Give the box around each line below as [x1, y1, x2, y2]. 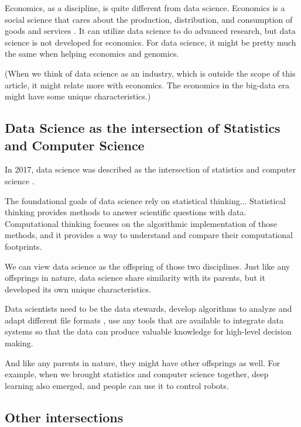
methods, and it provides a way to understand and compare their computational [5, 229, 293, 241]
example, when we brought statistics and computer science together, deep [5, 368, 269, 380]
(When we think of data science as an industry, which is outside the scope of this [5, 67, 296, 79]
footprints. [5, 240, 42, 252]
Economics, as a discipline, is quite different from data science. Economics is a [5, 2, 285, 13]
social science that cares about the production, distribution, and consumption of [5, 13, 293, 25]
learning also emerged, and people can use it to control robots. [5, 379, 229, 391]
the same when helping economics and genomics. [5, 47, 179, 60]
